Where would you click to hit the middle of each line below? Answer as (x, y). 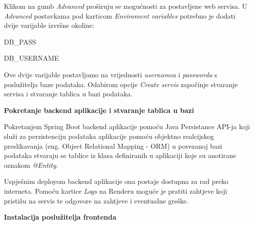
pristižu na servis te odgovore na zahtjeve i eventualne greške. (96, 200)
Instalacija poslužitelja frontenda (60, 217)
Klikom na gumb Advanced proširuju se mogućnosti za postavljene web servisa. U (126, 6)
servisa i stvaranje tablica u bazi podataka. (68, 94)
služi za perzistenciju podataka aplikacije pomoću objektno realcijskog (109, 136)
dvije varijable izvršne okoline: (49, 25)
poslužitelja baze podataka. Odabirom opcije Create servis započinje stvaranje (121, 84)
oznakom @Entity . (31, 165)
